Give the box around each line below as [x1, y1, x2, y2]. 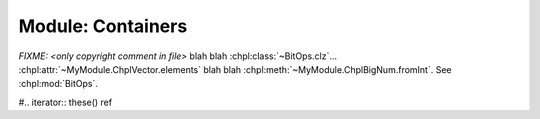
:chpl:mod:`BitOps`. [18, 78, 99, 90]
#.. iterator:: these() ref [18, 96, 113, 108]
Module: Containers [18, 15, 188, 37]
